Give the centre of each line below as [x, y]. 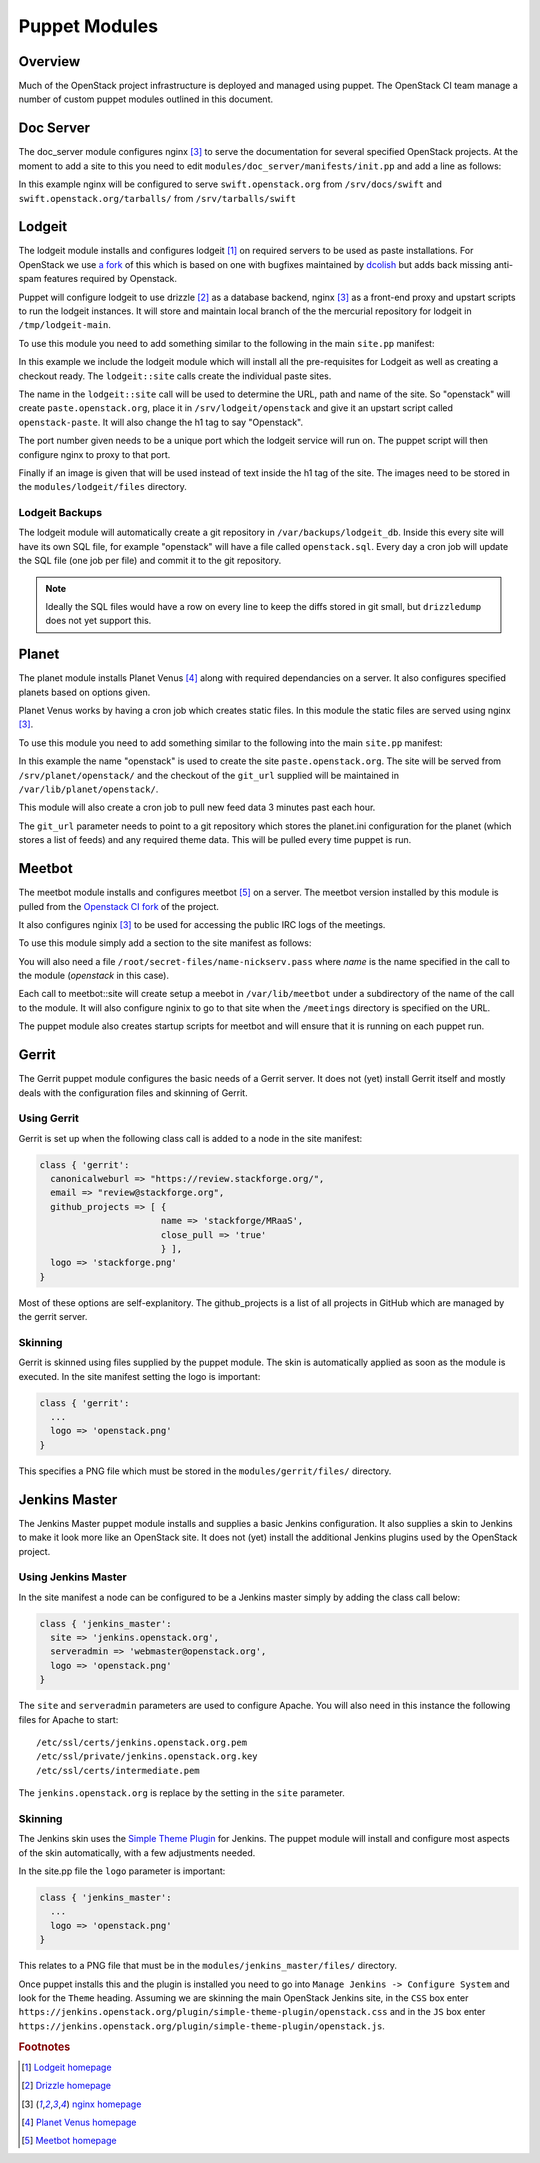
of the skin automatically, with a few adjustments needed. [137, 1852]
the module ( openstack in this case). [94, 976]
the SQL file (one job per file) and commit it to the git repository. [150, 561]
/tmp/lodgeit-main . [65, 325]
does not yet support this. [98, 621]
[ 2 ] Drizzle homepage [66, 2086]
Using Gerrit [48, 1118]
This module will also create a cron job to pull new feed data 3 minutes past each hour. [197, 807]
